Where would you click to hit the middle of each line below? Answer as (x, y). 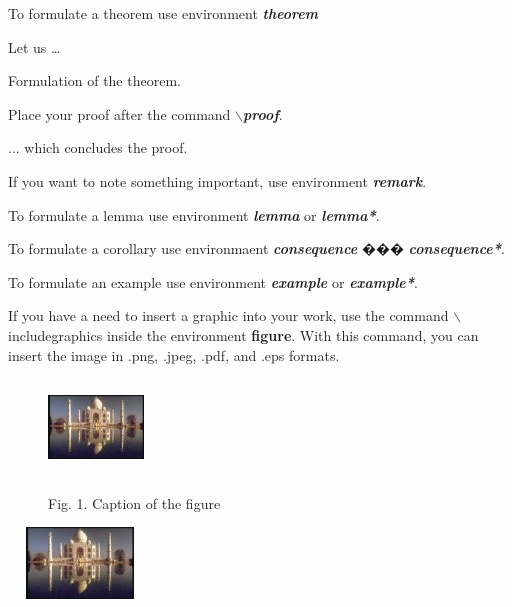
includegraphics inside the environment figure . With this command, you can (243, 334)
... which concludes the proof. (98, 147)
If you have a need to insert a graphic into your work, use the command (228, 315)
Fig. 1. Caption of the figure (134, 502)
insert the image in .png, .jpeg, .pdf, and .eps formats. (174, 354)
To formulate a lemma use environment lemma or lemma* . (194, 214)
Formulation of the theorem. (94, 80)
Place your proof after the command (119, 113)
